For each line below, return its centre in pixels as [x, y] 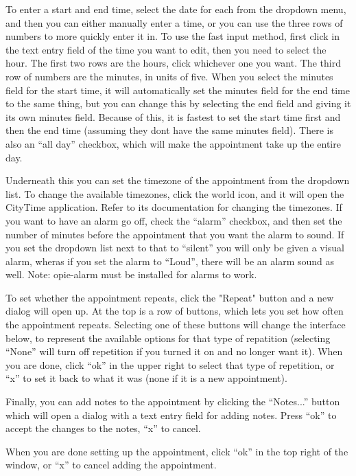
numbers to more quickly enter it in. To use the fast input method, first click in [173, 36]
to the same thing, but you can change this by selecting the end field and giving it [178, 103]
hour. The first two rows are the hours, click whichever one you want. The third [173, 63]
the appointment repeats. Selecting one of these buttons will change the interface [176, 325]
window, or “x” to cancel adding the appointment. [111, 465]
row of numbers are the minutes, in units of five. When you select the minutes [169, 76]
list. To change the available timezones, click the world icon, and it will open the [175, 193]
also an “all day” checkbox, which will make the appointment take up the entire [173, 143]
